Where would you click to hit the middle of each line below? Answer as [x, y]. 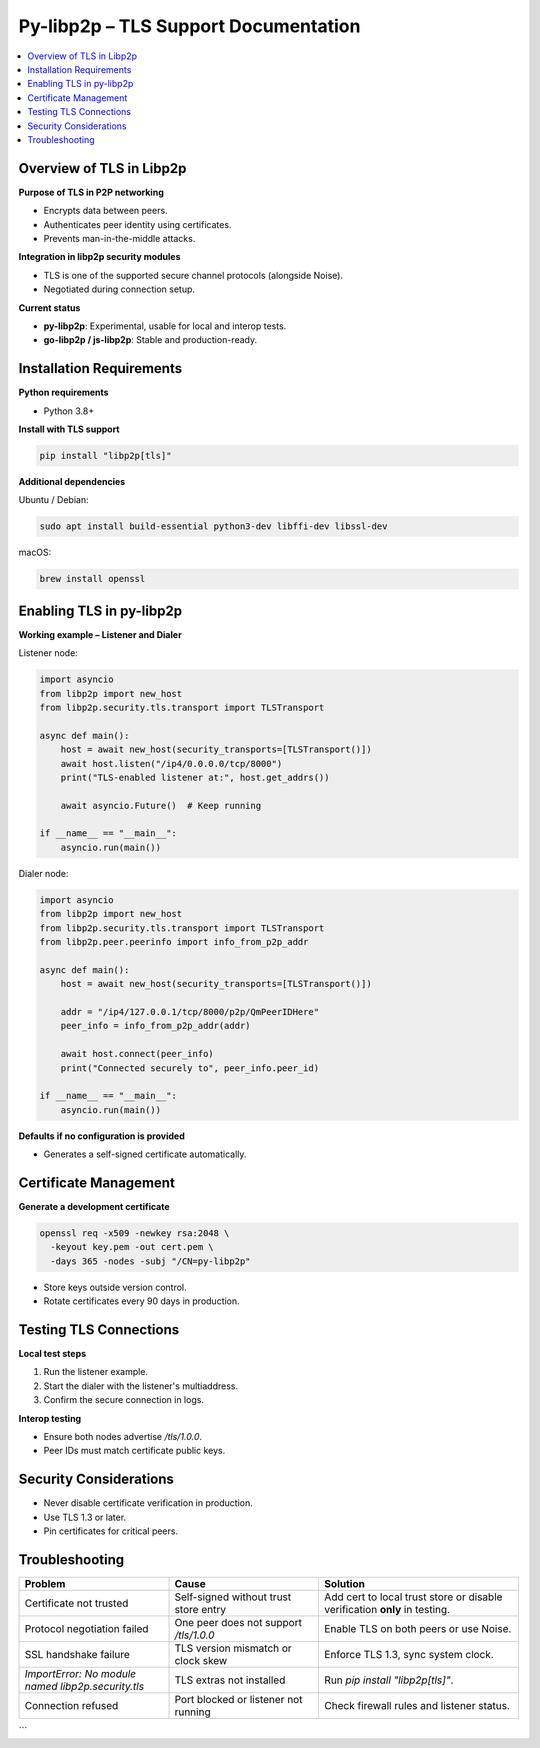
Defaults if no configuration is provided [101, 1136]
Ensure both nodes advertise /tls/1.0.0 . [123, 1436]
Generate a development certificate [94, 1206]
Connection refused [71, 1705]
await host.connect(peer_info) [137, 1054]
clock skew [201, 1660]
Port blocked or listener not [238, 1699]
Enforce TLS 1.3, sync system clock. [409, 1654]
